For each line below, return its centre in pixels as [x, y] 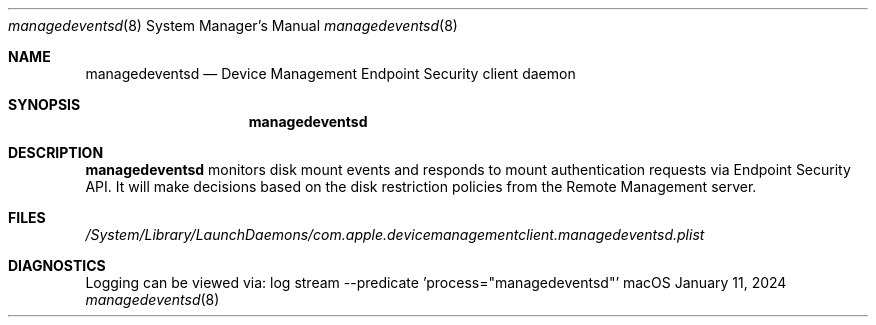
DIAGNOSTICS [57, 265]
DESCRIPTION [56, 152]
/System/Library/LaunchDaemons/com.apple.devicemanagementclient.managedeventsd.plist [395, 234]
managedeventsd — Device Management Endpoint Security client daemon [330, 73]
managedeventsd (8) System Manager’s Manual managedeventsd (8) [233, 25]
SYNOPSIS [44, 104]
